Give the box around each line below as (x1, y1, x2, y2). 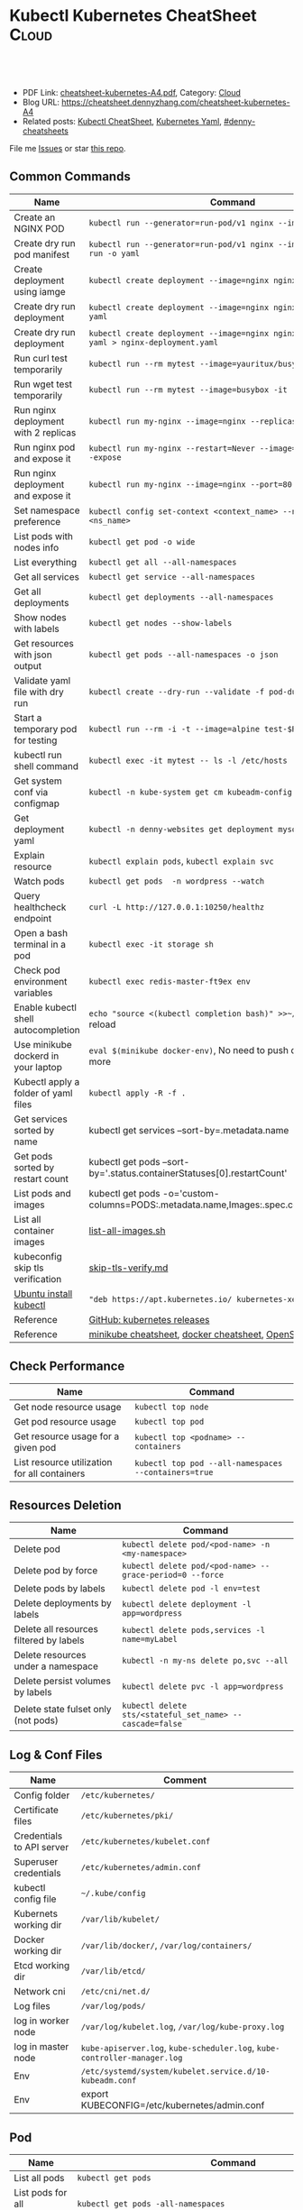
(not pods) (14, 1714, 59, 1727)
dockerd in (14, 1050, 60, 1062)
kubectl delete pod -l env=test (121, 1583, 262, 1594)
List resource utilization (14, 1455, 113, 1468)
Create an (14, 211, 56, 224)
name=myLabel (121, 1634, 178, 1645)
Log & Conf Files (9, 1747, 103, 1763)
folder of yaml (14, 1087, 73, 1099)
